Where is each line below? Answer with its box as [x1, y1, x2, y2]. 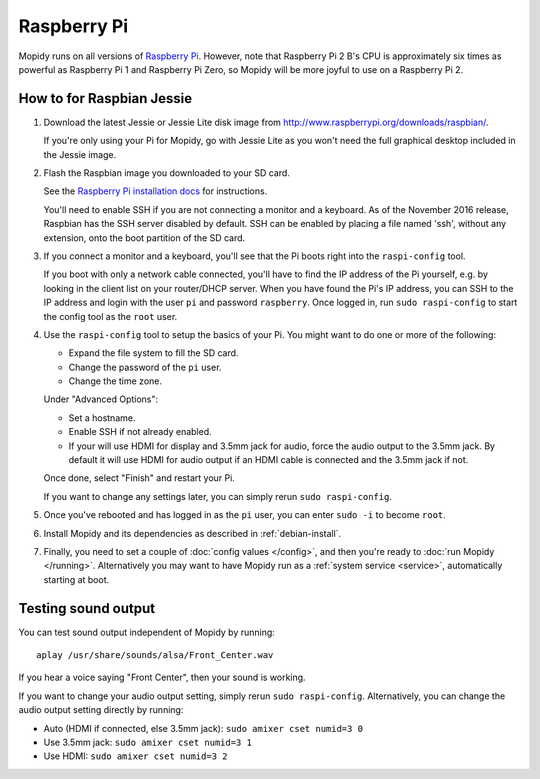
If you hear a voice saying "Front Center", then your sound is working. [18, 671, 306, 684]
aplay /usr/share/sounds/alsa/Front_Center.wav [36, 650, 274, 661]
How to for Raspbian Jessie [18, 90, 193, 107]
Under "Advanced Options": [43, 393, 159, 405]
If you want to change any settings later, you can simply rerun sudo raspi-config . [43, 490, 392, 502]
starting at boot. [43, 573, 110, 585]
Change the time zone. [68, 375, 163, 387]
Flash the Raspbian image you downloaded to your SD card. [43, 167, 290, 179]
